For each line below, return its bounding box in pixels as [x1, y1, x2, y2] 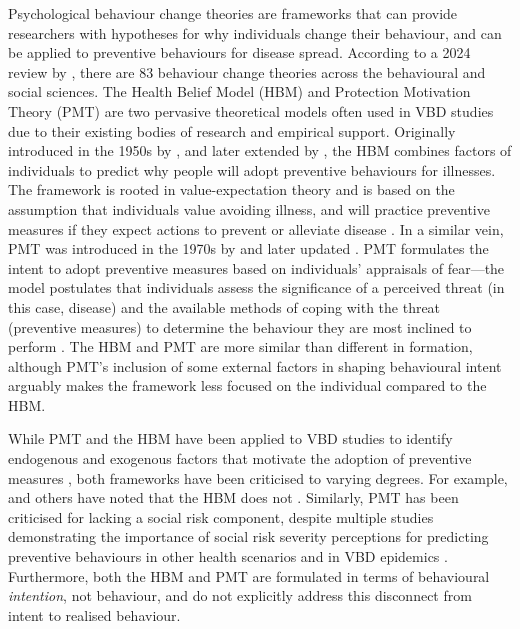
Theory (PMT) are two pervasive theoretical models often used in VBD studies [8, 100, 494, 121]
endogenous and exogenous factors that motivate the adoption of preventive [8, 448, 472, 469]
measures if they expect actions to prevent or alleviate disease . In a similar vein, [8, 218, 504, 239]
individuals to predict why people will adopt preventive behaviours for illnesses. [8, 159, 496, 180]
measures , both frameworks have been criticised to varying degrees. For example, [8, 467, 508, 488]
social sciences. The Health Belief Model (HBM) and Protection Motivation [8, 81, 471, 102]
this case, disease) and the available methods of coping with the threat [8, 296, 441, 317]
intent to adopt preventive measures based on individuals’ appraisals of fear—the [8, 257, 505, 278]
